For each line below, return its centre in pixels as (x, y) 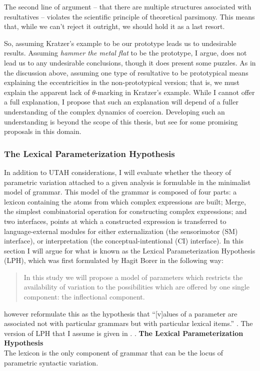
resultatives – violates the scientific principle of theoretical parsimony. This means (129, 16)
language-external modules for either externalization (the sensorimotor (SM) (121, 231)
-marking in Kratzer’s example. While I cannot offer (175, 92)
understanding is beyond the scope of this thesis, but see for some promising (121, 121)
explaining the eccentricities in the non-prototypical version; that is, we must (122, 82)
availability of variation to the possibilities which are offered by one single (136, 287)
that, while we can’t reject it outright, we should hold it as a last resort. (114, 26)
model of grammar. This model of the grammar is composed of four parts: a (120, 192)
